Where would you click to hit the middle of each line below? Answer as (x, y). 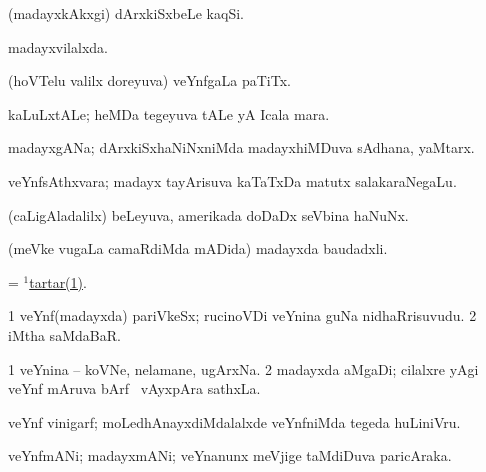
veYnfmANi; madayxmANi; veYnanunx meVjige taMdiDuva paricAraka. (230, 455)
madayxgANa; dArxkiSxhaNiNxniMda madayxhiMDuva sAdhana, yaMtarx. (241, 147)
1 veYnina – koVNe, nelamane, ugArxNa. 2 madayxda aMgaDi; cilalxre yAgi (243, 368)
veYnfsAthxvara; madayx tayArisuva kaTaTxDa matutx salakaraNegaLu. (232, 180)
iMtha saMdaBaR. (64, 334)
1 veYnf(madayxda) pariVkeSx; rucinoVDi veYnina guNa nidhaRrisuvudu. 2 (242, 315)
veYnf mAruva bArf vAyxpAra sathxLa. (134, 388)
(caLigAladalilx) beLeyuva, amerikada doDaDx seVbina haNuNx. (208, 214)
